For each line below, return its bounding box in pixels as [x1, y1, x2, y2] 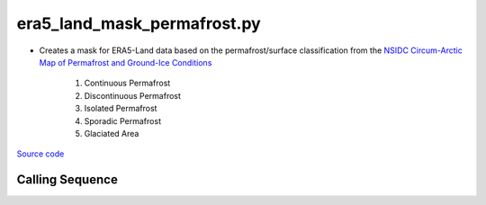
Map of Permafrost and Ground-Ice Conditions [39, 57, 212, 67]
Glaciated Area [84, 128, 139, 138]
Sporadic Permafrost [84, 115, 162, 126]
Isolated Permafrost [84, 103, 157, 114]
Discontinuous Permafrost [84, 90, 182, 101]
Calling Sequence [16, 172, 119, 188]
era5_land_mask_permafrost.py [16, 13, 261, 33]
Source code [16, 148, 65, 159]
